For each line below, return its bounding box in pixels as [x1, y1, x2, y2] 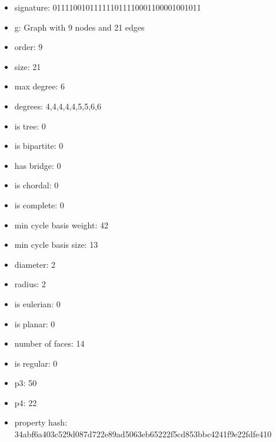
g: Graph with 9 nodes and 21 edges [14, 21, 145, 33]
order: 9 [14, 41, 43, 53]
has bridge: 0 [14, 159, 61, 171]
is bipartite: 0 [14, 139, 64, 152]
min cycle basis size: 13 [14, 238, 98, 251]
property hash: [14, 416, 68, 428]
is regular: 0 [14, 357, 58, 369]
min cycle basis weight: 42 [14, 218, 108, 231]
